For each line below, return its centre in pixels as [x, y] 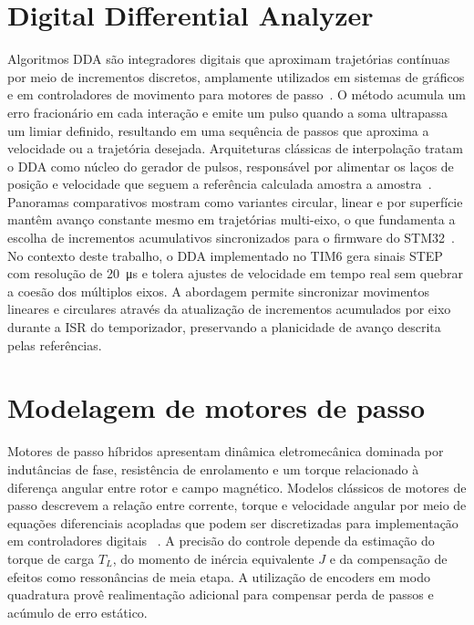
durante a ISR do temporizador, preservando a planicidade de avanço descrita [224, 327]
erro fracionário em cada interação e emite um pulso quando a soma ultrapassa [228, 112]
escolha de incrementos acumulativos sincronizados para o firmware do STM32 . [231, 238]
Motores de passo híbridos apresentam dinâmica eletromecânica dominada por [226, 451]
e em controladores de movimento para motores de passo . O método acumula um [237, 94]
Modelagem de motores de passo [216, 407]
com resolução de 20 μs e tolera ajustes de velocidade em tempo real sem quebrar [235, 273]
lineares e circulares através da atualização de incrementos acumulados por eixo [229, 309]
